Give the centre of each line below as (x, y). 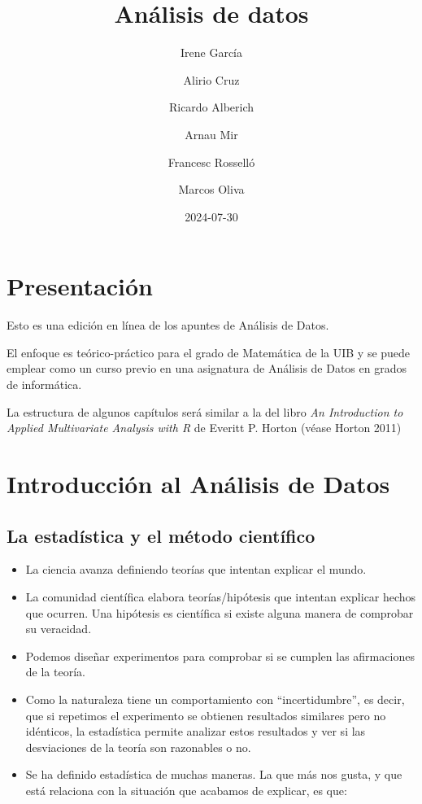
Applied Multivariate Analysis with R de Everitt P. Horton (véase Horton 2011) (204, 428)
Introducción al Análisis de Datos (198, 483)
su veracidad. (59, 629)
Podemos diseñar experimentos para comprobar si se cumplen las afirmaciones (220, 655)
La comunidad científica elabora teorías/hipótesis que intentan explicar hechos (221, 596)
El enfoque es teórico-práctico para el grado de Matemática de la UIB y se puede (209, 352)
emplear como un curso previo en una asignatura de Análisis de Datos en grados (207, 368)
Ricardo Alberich (211, 107)
